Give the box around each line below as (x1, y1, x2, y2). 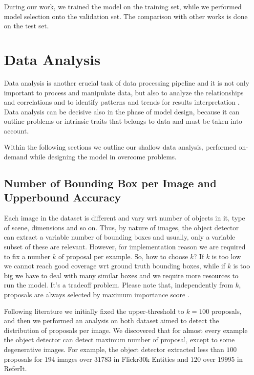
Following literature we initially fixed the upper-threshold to (4, 306, 184, 316)
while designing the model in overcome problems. (29, 152, 177, 162)
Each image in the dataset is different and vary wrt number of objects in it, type (4, 213, 245, 223)
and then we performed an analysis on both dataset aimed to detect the (4, 315, 219, 326)
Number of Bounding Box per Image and (4, 176, 217, 191)
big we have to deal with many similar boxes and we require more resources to (4, 270, 238, 280)
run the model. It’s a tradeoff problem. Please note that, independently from (4, 280, 233, 290)
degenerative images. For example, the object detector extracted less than (4, 344, 224, 354)
